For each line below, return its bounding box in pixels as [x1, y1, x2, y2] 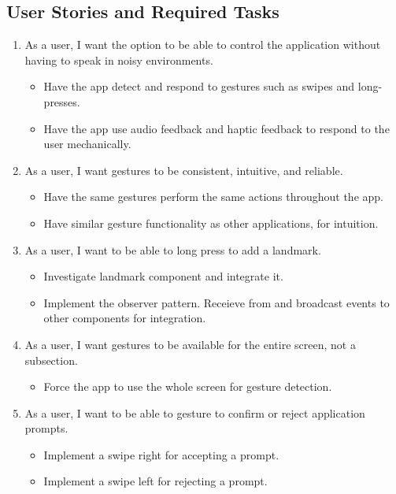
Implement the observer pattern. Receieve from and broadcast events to [43, 294, 390, 310]
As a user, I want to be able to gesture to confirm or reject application [24, 404, 365, 421]
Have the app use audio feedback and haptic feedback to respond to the [43, 120, 390, 136]
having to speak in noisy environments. [24, 51, 213, 68]
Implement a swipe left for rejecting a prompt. [43, 473, 268, 489]
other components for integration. [43, 310, 206, 326]
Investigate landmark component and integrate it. [43, 268, 283, 284]
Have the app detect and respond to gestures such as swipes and [43, 78, 355, 95]
